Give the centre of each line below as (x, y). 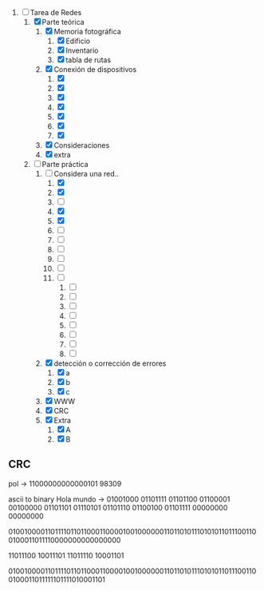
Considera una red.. (87, 174)
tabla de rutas (89, 60)
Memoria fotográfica (87, 32)
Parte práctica (65, 164)
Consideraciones (82, 145)
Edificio (78, 41)
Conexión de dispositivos (95, 69)
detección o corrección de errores (110, 363)
